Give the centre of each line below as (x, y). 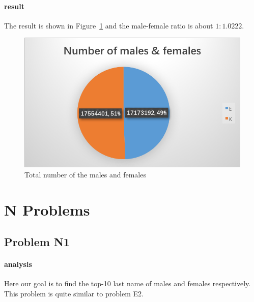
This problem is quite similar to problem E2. (74, 293)
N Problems (47, 209)
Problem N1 (37, 242)
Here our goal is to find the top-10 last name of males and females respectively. (128, 283)
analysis (18, 264)
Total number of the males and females (85, 174)
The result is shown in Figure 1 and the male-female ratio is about (109, 25)
